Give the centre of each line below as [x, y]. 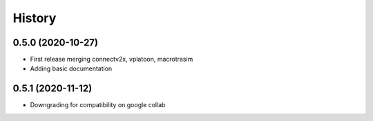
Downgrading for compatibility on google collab [98, 105]
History [35, 18]
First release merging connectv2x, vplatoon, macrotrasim [112, 59]
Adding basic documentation [71, 68]
